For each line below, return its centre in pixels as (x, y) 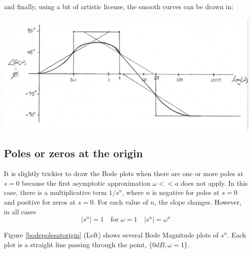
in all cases (20, 211)
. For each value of (121, 202)
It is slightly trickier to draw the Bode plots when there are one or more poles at (124, 173)
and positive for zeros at (40, 202)
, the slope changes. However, (198, 202)
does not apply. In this (214, 183)
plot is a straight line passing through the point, (75, 244)
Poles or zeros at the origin (73, 153)
